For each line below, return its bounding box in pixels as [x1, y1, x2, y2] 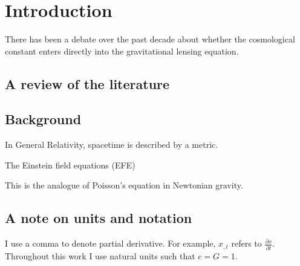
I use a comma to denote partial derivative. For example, [5, 237, 216, 250]
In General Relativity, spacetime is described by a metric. [5, 138, 218, 151]
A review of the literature [5, 74, 170, 93]
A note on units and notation [5, 208, 192, 227]
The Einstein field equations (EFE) [5, 158, 135, 171]
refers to [231, 237, 262, 250]
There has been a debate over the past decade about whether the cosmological [5, 33, 295, 45]
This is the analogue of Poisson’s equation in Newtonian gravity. [5, 179, 243, 191]
